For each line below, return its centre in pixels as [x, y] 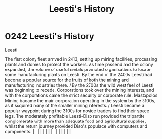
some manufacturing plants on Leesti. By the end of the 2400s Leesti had [79, 74]
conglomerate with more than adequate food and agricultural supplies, [76, 121]
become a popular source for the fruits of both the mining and [67, 80]
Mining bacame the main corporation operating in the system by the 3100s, [80, 100]
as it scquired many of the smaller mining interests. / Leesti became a [75, 105]
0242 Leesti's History [50, 36]
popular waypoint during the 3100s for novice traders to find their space [77, 111]
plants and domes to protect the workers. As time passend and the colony [79, 64]
